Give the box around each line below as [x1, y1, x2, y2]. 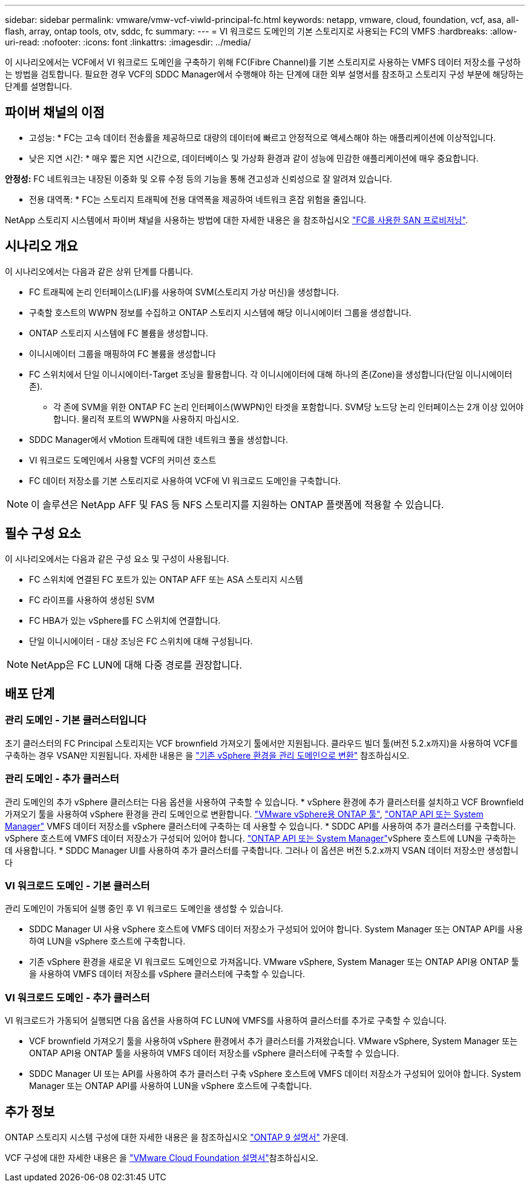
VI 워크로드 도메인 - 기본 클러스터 [5, 879, 150, 892]
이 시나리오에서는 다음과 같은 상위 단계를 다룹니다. [5, 266, 194, 276]
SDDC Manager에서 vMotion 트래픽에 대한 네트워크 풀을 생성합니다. [29, 434, 289, 445]
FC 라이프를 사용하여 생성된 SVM [29, 594, 155, 605]
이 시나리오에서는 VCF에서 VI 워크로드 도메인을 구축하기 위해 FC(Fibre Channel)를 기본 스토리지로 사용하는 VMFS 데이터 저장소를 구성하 [5, 57, 521, 67]
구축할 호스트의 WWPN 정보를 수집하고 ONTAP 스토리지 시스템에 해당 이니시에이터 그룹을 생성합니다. [29, 307, 411, 318]
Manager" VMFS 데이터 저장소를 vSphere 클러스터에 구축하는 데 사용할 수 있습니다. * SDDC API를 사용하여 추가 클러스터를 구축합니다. [5, 820, 516, 831]
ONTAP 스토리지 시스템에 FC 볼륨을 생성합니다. [29, 327, 208, 338]
